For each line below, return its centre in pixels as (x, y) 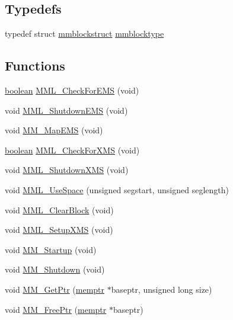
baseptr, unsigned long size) (162, 289)
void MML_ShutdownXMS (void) (67, 170)
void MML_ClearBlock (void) (59, 209)
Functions (35, 65)
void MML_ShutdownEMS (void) (66, 110)
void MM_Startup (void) (51, 249)
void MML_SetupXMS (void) (59, 230)
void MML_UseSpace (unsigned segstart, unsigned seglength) (117, 189)
